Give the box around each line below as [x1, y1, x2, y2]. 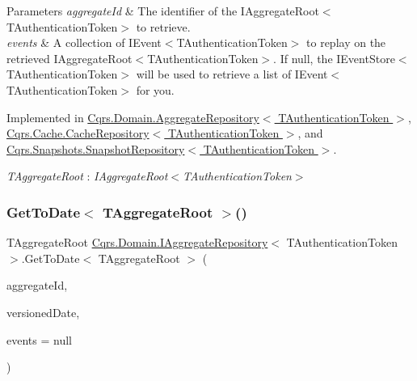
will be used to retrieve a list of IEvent [136, 66, 328, 83]
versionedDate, [6, 303, 80, 320]
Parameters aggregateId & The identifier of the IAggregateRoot [6, 2, 319, 19]
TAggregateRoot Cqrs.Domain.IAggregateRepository [6, 234, 268, 251]
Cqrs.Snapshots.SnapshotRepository [6, 140, 185, 157]
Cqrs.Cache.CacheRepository [6, 125, 150, 142]
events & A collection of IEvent [6, 34, 162, 51]
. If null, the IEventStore [273, 49, 395, 66]
